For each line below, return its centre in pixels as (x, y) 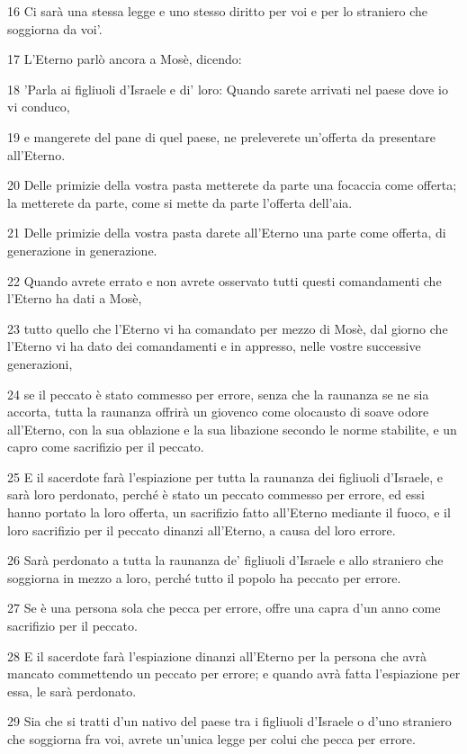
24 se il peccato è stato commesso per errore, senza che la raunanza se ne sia (218, 394)
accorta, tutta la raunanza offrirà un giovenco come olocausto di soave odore (218, 412)
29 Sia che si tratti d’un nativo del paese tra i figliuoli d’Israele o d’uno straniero (229, 721)
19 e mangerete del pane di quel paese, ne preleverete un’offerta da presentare (221, 136)
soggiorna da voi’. (55, 28)
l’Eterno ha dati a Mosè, (75, 298)
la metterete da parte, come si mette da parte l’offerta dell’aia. (180, 202)
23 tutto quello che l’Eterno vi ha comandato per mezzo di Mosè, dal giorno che (228, 328)
